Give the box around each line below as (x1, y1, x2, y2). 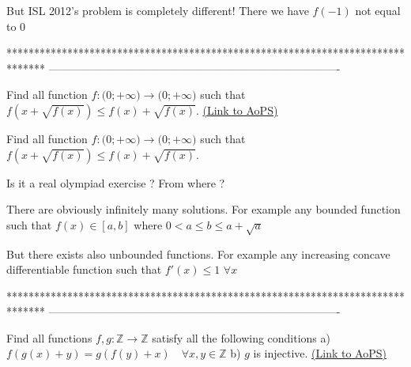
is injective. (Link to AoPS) (253, 345, 386, 361)
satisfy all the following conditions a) (152, 329, 330, 346)
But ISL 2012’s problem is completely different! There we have (6, 2, 309, 18)
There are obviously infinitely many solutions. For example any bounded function (6, 201, 401, 218)
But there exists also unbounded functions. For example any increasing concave (6, 245, 390, 262)
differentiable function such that (6, 261, 162, 278)
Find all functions (6, 329, 92, 346)
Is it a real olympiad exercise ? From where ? (6, 174, 225, 191)
